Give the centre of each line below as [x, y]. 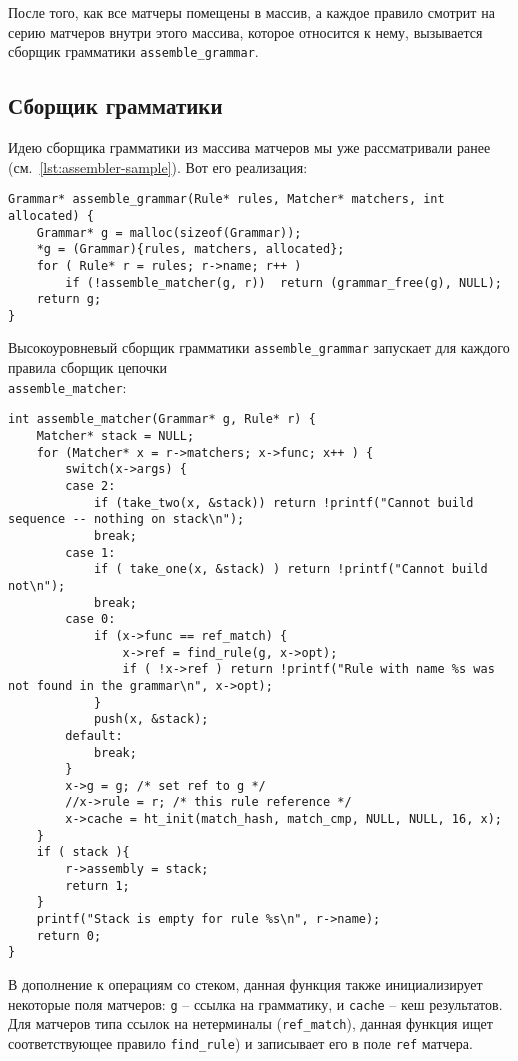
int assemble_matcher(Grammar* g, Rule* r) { [162, 419]
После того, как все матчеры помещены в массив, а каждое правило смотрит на [251, 12]
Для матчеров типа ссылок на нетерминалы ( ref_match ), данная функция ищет [250, 1023]
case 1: [90, 552]
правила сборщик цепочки [88, 367]
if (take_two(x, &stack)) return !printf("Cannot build [283, 502]
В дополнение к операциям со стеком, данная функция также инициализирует [245, 984]
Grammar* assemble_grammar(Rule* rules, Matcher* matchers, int [226, 199]
